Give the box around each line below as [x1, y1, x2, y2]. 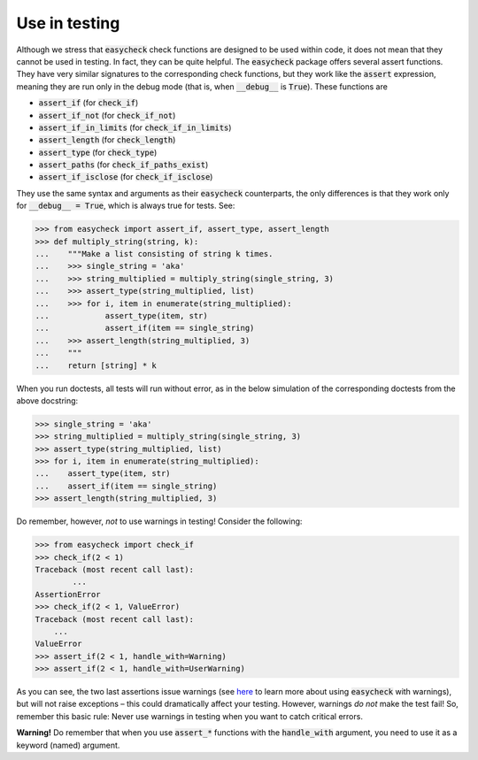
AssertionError [35, 589, 101, 599]
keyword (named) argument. [16, 740, 120, 750]
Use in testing [16, 13, 120, 33]
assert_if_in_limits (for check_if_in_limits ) [38, 122, 232, 133]
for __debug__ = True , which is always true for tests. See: [16, 200, 235, 211]
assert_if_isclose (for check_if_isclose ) [38, 172, 213, 182]
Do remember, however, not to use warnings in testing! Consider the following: [16, 516, 303, 526]
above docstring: [16, 395, 79, 406]
